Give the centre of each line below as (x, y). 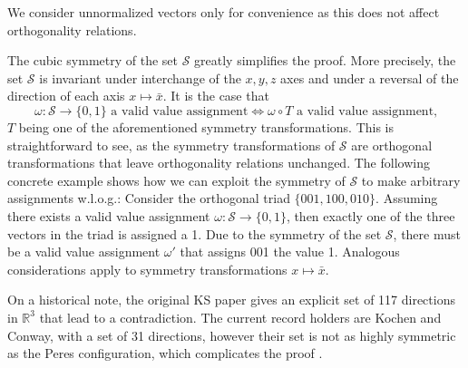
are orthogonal (392, 145)
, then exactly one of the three (370, 215)
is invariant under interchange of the (140, 77)
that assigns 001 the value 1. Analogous (290, 252)
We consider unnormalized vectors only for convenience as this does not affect (224, 12)
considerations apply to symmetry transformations (147, 269)
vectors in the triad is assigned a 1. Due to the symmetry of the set (195, 233)
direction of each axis (66, 96)
